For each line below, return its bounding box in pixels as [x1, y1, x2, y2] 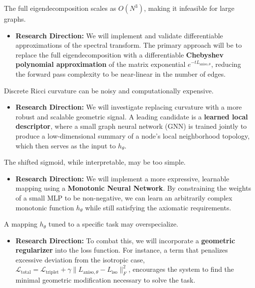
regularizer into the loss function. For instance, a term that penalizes [15, 245, 228, 255]
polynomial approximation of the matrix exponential [15, 59, 186, 69]
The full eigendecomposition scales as [4, 3, 116, 13]
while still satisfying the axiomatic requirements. [85, 202, 231, 212]
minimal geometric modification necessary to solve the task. [15, 275, 196, 285]
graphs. [4, 14, 26, 24]
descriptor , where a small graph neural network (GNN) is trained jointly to [15, 121, 247, 131]
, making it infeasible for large [143, 3, 235, 13]
